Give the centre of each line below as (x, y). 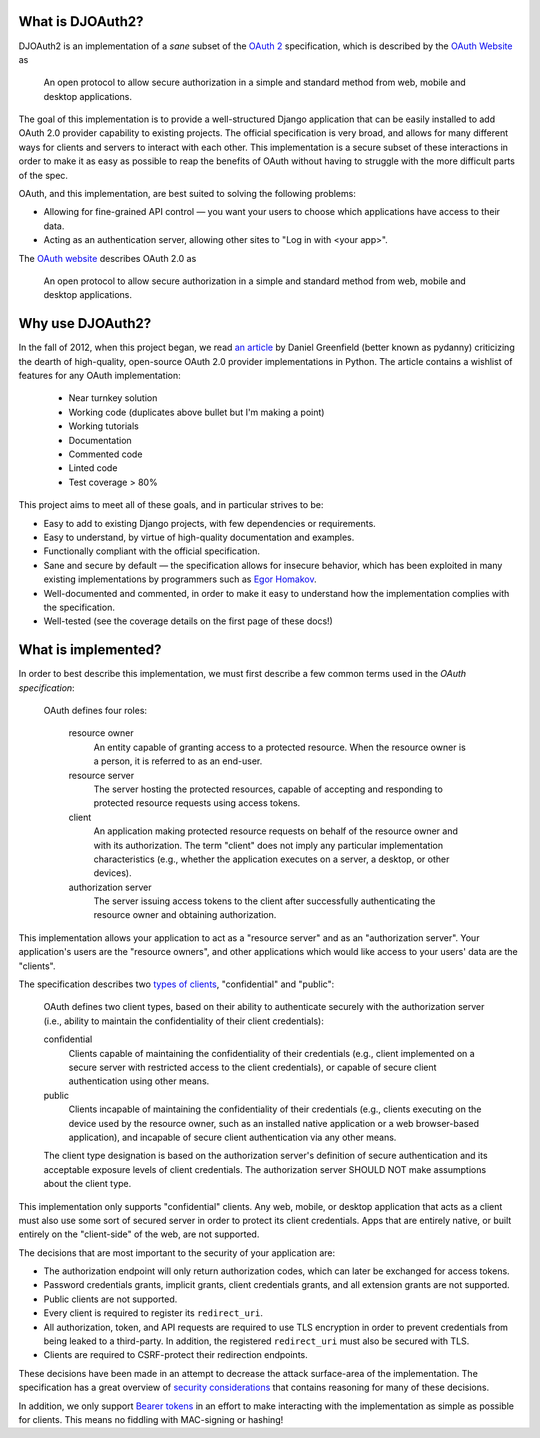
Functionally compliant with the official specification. (151, 551)
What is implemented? (90, 650)
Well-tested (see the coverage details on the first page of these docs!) (188, 621)
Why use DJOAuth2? (85, 323)
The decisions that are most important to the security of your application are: (176, 1252)
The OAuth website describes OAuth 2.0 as (107, 258)
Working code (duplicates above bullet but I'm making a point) (196, 412)
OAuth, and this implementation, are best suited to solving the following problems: (187, 194)
